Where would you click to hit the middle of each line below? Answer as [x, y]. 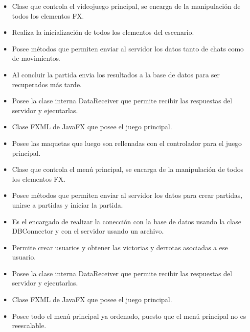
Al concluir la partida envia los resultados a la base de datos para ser [116, 74]
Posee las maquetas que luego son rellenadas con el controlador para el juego [127, 143]
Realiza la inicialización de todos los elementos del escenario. [103, 32]
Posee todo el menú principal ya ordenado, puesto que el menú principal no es [129, 316]
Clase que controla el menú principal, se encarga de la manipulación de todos [128, 169]
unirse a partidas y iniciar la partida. [68, 204]
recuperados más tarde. [47, 84]
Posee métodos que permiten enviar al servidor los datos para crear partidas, [127, 195]
